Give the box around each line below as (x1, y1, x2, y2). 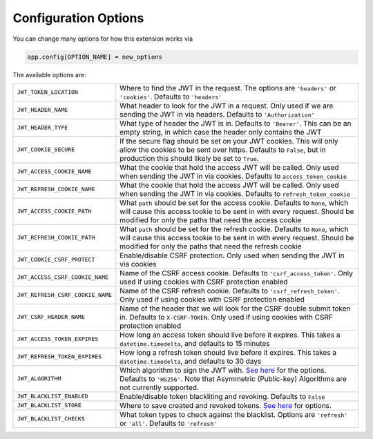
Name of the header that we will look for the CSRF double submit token (119, 304, 351, 313)
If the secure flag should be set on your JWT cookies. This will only (119, 136, 338, 146)
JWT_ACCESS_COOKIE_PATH (17, 208, 92, 215)
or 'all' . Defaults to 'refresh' (119, 418, 218, 428)
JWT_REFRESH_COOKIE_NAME (17, 186, 95, 193)
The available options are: (12, 70, 86, 79)
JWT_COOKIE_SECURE (17, 146, 75, 153)
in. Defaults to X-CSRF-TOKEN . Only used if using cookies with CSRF (119, 312, 333, 322)
